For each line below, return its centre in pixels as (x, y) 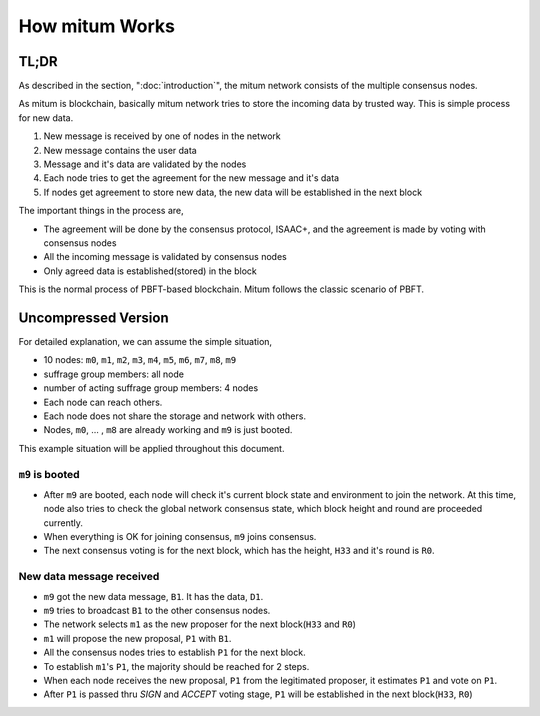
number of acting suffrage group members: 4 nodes (151, 388)
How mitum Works (96, 26)
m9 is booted (49, 474)
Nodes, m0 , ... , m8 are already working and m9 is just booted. (168, 430)
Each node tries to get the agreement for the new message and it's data (191, 178)
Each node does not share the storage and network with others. (175, 416)
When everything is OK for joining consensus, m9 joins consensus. (180, 537)
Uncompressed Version (93, 317)
